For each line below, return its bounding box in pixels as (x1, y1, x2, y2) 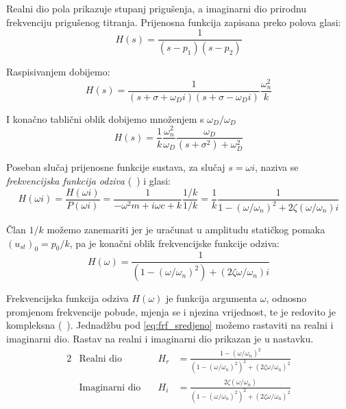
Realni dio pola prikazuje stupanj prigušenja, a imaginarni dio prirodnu (6, 1, 307, 15)
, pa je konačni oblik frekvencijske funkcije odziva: (69, 235, 280, 250)
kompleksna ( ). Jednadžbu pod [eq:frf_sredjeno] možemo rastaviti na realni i (6, 318, 334, 332)
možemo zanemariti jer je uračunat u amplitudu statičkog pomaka (47, 222, 325, 236)
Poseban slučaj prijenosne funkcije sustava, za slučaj (6, 160, 225, 174)
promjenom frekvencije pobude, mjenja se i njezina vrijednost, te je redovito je (6, 304, 336, 318)
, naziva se (255, 160, 299, 174)
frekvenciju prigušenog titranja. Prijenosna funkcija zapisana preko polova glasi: (6, 14, 341, 29)
